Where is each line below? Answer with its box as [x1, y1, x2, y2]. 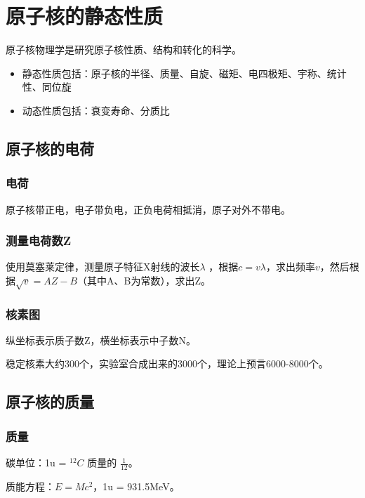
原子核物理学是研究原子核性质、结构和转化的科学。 [6, 42, 241, 57]
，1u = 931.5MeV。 [93, 478, 180, 493]
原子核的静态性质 [6, 1, 164, 30]
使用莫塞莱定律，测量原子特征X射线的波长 [6, 259, 200, 274]
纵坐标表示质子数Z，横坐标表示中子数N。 [6, 332, 197, 347]
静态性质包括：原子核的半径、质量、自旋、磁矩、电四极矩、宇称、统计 [22, 65, 347, 80]
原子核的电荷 [6, 137, 94, 159]
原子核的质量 [6, 391, 94, 412]
